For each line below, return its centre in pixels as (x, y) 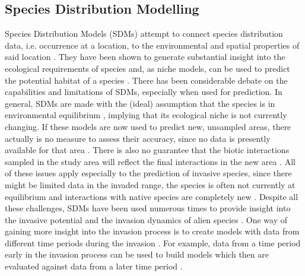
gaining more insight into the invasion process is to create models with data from (152, 231)
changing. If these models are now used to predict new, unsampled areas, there (148, 126)
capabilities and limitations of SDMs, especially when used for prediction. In (144, 92)
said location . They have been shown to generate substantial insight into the (145, 57)
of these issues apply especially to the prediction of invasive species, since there (148, 173)
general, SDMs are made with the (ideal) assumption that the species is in (140, 103)
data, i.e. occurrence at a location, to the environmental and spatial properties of (152, 45)
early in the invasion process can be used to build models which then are (137, 254)
